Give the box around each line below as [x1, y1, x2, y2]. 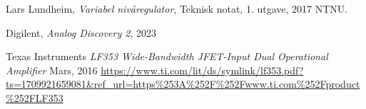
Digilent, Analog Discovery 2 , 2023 [6, 25, 156, 40]
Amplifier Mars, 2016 [6, 62, 98, 77]
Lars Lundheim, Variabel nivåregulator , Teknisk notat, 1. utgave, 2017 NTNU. [6, 1, 348, 16]
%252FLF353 [6, 90, 63, 105]
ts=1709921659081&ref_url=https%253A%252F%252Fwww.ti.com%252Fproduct [6, 76, 360, 91]
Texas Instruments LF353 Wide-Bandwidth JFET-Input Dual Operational [6, 49, 328, 64]
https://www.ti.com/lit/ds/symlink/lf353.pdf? [101, 62, 304, 77]
